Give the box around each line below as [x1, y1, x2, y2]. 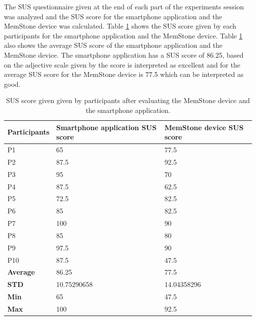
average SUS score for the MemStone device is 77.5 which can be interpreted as [4, 69, 244, 79]
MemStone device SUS [164, 122, 244, 132]
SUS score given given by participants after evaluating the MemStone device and [6, 95, 250, 106]
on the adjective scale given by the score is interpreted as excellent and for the [4, 59, 240, 70]
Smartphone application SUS [56, 122, 157, 132]
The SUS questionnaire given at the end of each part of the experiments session [4, 1, 244, 11]
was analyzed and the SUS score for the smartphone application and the [4, 11, 222, 21]
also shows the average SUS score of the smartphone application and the [4, 40, 223, 50]
